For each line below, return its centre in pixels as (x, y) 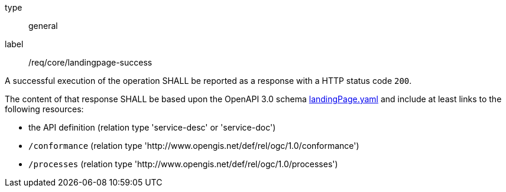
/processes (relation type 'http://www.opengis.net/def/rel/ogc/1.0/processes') (183, 164)
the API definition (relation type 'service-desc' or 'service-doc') (152, 127)
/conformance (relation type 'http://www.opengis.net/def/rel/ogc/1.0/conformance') (194, 146)
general (43, 26)
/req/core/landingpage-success (90, 62)
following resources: (44, 109)
